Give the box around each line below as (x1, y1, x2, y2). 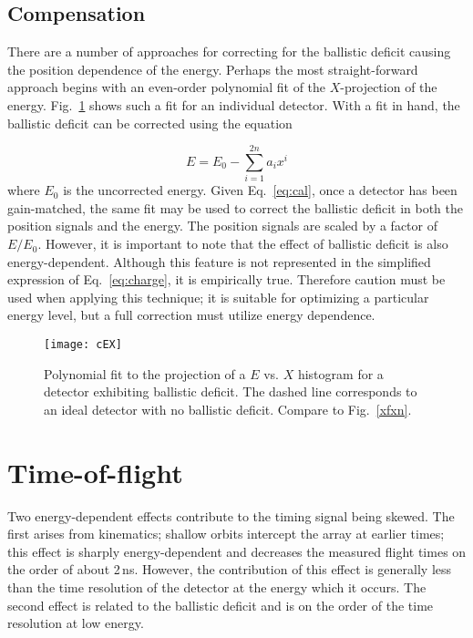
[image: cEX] (44, 338, 122, 352)
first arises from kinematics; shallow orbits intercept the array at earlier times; (7, 524, 445, 543)
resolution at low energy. (7, 613, 144, 633)
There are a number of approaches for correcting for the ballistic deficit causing (7, 42, 451, 61)
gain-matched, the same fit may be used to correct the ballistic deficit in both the (7, 198, 463, 217)
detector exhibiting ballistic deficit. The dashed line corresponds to (44, 382, 417, 401)
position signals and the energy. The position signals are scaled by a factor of (7, 216, 437, 235)
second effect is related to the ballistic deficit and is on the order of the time (7, 595, 434, 614)
